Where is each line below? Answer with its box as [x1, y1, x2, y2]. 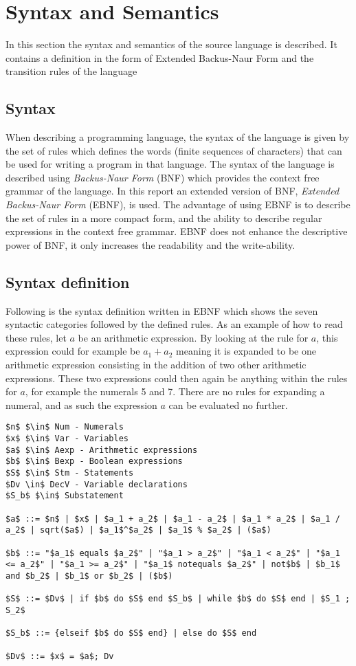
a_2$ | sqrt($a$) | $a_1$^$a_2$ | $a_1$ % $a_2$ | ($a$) [5, 525, 271, 535]
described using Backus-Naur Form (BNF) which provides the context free [5, 170, 320, 184]
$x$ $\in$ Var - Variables [5, 434, 129, 444]
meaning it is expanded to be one [176, 344, 316, 358]
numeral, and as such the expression [5, 397, 157, 412]
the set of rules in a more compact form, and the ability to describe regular [5, 210, 322, 225]
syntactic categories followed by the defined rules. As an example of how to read [5, 317, 343, 331]
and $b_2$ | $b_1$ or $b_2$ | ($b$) [5, 570, 173, 581]
